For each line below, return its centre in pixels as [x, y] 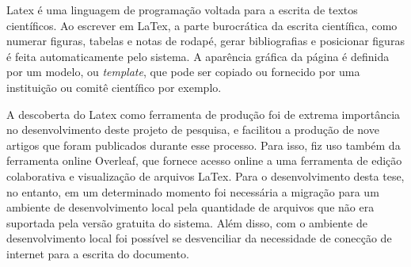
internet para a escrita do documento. [98, 253]
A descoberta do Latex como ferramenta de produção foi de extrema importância [204, 114]
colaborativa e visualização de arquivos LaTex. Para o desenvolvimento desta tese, [205, 175]
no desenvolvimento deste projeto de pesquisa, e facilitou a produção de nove [193, 130]
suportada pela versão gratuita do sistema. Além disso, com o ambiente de [187, 222]
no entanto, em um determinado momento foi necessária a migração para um [193, 191]
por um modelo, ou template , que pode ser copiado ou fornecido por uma [183, 72]
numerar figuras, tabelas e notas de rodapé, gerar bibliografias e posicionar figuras [205, 41]
